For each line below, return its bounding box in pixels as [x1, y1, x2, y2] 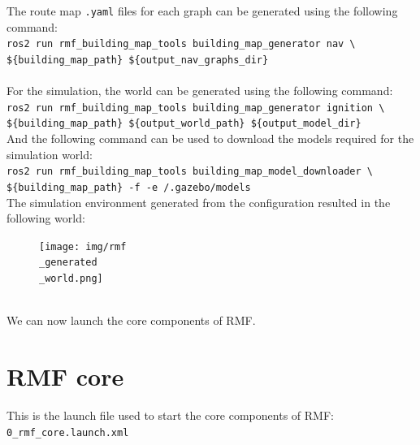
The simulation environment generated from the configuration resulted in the [6, 193, 391, 210]
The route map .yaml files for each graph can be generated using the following [6, 2, 398, 19]
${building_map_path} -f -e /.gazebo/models [6, 181, 251, 193]
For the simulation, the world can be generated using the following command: [6, 82, 393, 99]
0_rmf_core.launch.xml [6, 426, 129, 439]
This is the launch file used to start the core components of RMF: [6, 407, 334, 424]
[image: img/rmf [39, 240, 127, 253]
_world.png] [39, 273, 103, 285]
